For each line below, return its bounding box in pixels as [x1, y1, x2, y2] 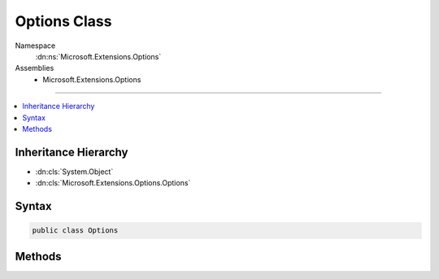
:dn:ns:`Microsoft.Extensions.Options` [35, 51, 162, 61]
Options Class [15, 12, 112, 30]
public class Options [32, 226, 119, 235]
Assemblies [15, 63, 54, 73]
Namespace [15, 41, 56, 50]
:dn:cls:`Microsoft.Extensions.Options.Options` [35, 178, 191, 188]
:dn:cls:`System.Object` [35, 167, 114, 177]
